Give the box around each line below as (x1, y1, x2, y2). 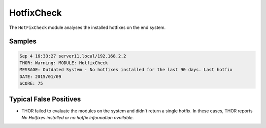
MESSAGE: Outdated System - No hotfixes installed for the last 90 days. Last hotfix (19, 67, 233, 73)
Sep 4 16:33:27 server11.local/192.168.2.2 (19, 53, 127, 59)
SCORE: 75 (19, 81, 43, 86)
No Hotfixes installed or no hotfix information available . (21, 115, 134, 120)
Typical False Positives (9, 95, 81, 103)
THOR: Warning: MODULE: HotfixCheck (19, 60, 108, 66)
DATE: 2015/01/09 (19, 74, 62, 79)
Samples (9, 37, 37, 46)
